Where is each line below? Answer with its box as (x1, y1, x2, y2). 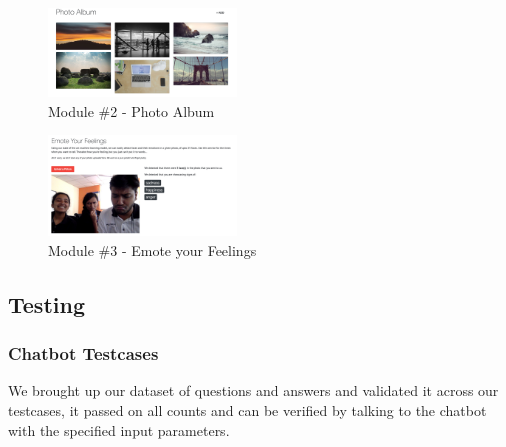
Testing (8, 288, 85, 319)
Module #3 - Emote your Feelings (48, 239, 257, 260)
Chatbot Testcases (8, 341, 159, 366)
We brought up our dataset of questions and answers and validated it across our (8, 380, 499, 401)
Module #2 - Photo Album (48, 100, 215, 121)
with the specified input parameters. (8, 419, 230, 440)
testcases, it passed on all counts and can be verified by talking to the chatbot (8, 400, 487, 421)
